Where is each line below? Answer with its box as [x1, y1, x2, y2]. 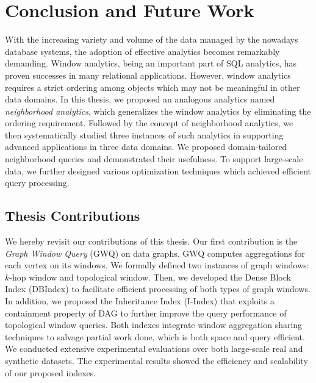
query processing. [5, 176, 70, 189]
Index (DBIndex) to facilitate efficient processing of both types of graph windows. [5, 282, 311, 295]
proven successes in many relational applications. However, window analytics [5, 68, 291, 81]
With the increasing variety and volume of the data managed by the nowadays [5, 33, 298, 46]
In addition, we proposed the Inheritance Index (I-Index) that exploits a [5, 295, 275, 307]
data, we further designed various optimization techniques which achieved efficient [5, 164, 311, 177]
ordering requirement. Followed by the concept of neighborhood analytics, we [5, 116, 293, 129]
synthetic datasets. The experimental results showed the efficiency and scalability [5, 354, 308, 367]
